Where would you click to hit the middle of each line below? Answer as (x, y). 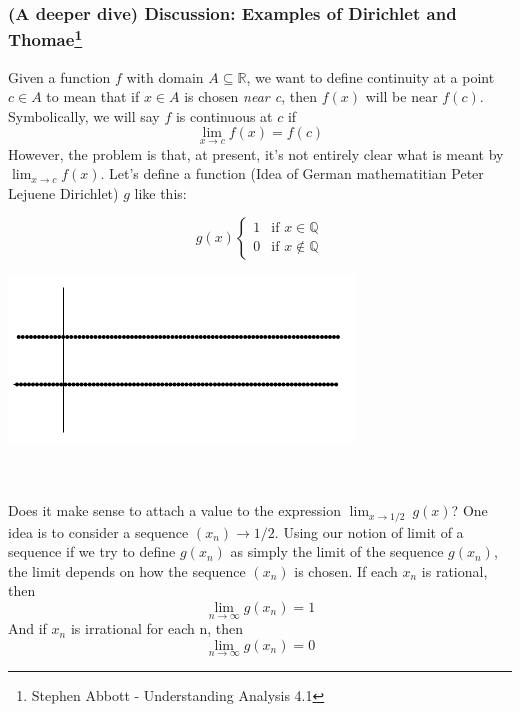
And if (27, 628)
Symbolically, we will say (84, 115)
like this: (160, 192)
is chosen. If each (346, 570)
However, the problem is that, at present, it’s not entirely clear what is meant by (256, 153)
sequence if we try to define (92, 551)
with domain (165, 76)
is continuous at (224, 115)
